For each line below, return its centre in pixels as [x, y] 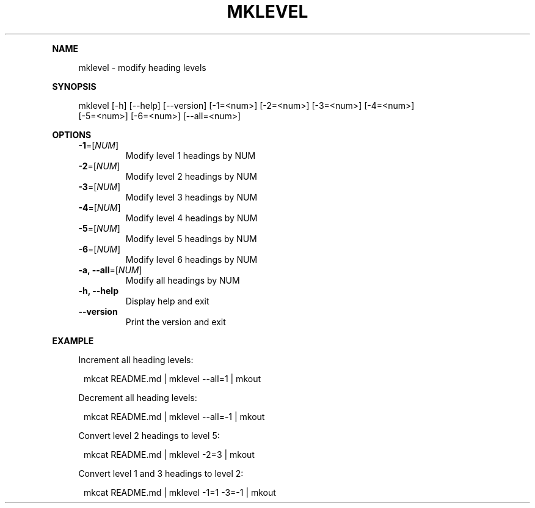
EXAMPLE [73, 341]
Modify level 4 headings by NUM [191, 218]
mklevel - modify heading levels [142, 67]
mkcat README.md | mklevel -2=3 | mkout [169, 454]
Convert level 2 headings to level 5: [149, 435]
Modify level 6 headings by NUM [191, 259]
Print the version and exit [176, 322]
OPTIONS [72, 134]
